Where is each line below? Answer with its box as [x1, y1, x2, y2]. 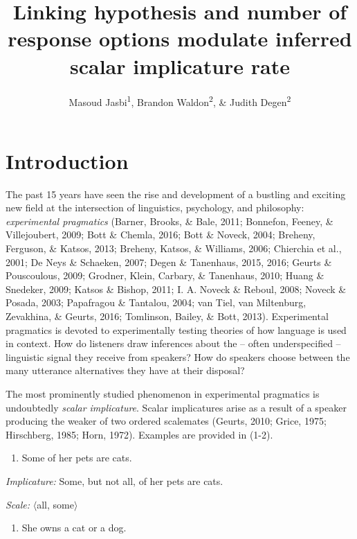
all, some [37, 497, 74, 511]
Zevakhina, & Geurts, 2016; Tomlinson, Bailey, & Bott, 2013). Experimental [6, 309, 329, 324]
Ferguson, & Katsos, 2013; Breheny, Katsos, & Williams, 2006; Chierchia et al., [6, 241, 342, 256]
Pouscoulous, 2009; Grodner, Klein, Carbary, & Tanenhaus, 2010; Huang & [6, 268, 324, 283]
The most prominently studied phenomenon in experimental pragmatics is [6, 387, 320, 400]
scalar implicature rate [69, 51, 291, 80]
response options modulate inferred [8, 24, 352, 53]
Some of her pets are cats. [21, 450, 132, 465]
